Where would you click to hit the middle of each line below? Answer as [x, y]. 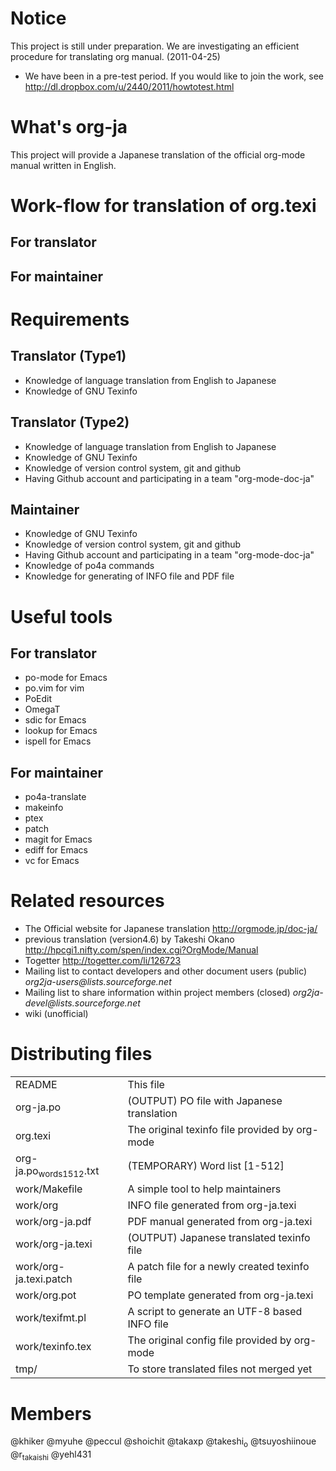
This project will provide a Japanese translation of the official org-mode [158, 154]
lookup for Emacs [61, 731]
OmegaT [42, 709]
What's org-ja [69, 127]
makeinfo [44, 808]
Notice [38, 18]
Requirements [70, 319]
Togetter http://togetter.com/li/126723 [103, 961]
